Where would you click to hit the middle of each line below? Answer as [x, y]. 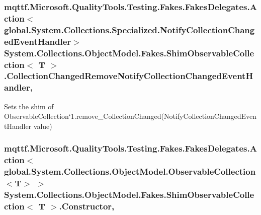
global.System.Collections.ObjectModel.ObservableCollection [130, 171]
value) [43, 126]
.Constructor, [87, 206]
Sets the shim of [29, 106]
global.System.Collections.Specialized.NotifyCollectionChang [129, 29]
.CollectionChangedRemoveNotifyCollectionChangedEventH [129, 76]
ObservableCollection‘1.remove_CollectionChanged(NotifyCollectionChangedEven [130, 116]
